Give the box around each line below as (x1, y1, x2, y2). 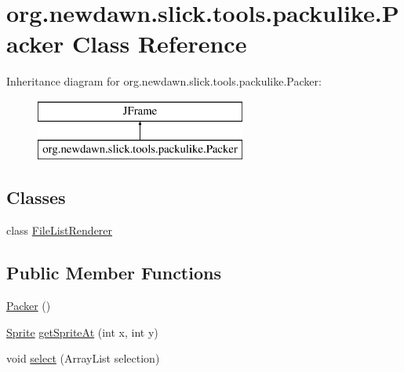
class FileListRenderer (6, 222, 113, 239)
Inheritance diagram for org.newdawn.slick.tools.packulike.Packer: (6, 73, 322, 89)
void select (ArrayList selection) (6, 350, 160, 367)
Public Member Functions (6, 261, 221, 285)
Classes (6, 185, 66, 210)
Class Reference (71, 27, 247, 60)
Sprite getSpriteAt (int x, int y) (6, 323, 158, 340)
